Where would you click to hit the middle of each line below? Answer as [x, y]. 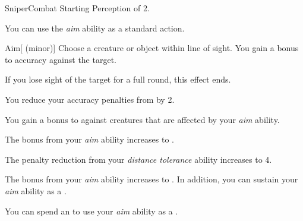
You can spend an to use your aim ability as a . [91, 211]
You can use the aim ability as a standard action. [95, 28]
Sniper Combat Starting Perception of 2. [77, 8]
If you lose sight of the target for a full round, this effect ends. [118, 79]
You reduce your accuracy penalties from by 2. [90, 99]
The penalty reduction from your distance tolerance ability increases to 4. [138, 159]
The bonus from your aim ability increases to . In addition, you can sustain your [151, 179]
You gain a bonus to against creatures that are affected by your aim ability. [142, 119]
